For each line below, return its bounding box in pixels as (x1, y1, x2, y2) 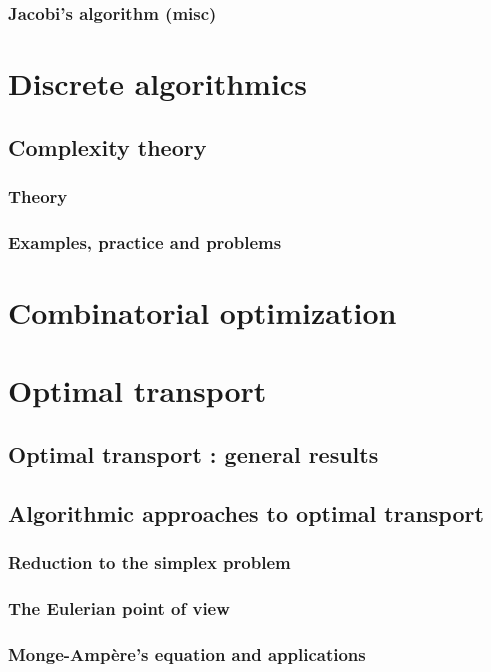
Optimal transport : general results (8, 438, 379, 469)
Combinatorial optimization (8, 291, 397, 332)
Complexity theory (8, 131, 207, 162)
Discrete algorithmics (8, 63, 307, 104)
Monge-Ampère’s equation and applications (8, 641, 366, 666)
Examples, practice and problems (8, 229, 282, 254)
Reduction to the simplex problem (8, 549, 291, 574)
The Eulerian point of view (8, 595, 230, 620)
